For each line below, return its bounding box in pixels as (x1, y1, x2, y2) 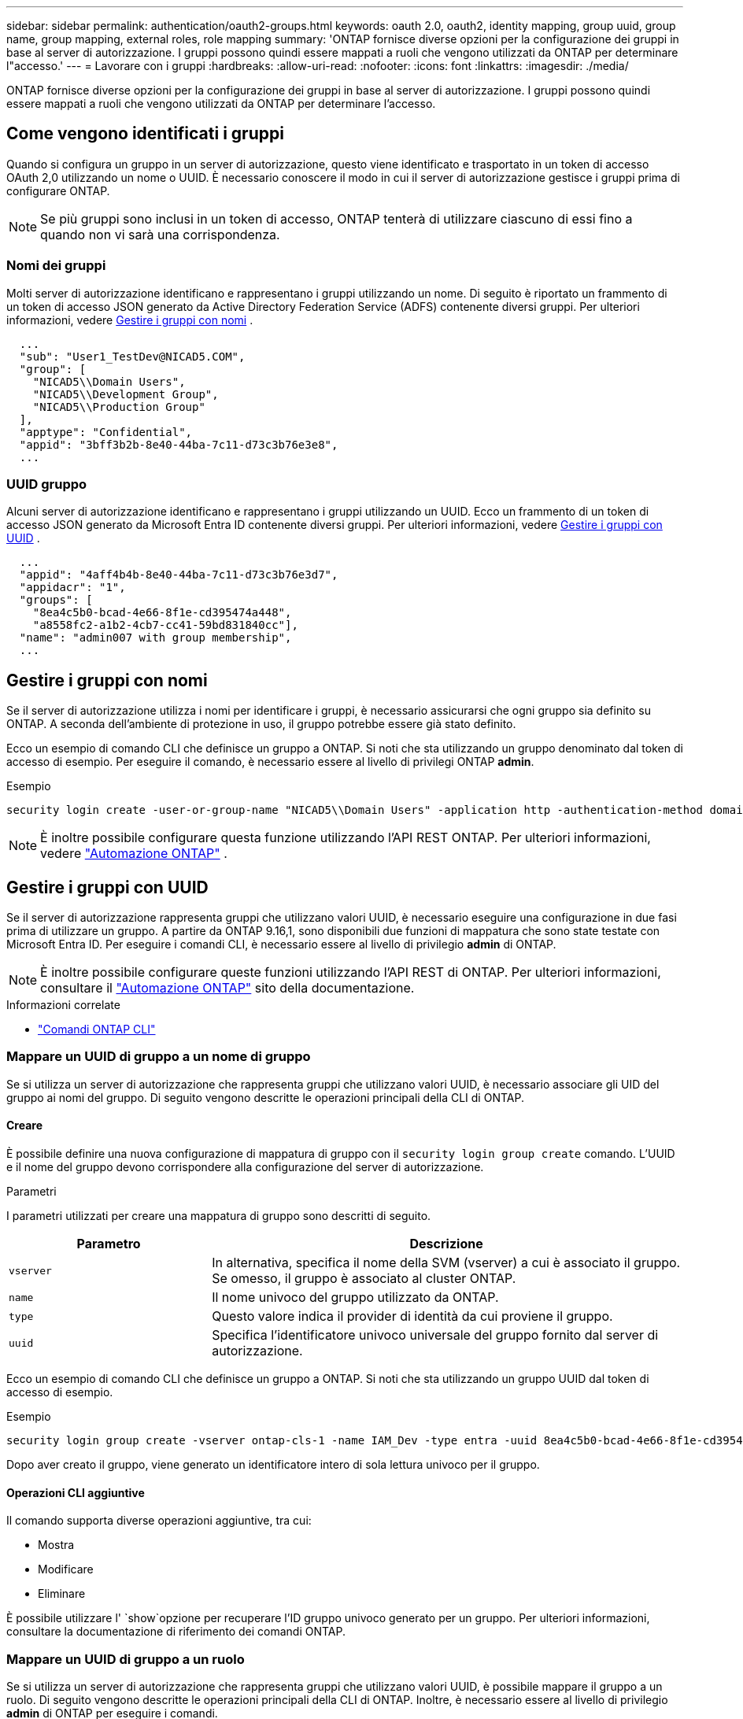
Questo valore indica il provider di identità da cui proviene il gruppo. (212, 1308, 613, 1324)
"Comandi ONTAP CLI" (38, 1022, 156, 1037)
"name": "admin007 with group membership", (19, 631, 292, 645)
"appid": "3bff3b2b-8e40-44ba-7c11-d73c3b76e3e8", (19, 438, 338, 451)
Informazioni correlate (6, 998, 120, 1012)
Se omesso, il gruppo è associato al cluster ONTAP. (212, 1270, 516, 1286)
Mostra (38, 1538, 75, 1552)
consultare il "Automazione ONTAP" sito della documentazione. (40, 980, 415, 996)
